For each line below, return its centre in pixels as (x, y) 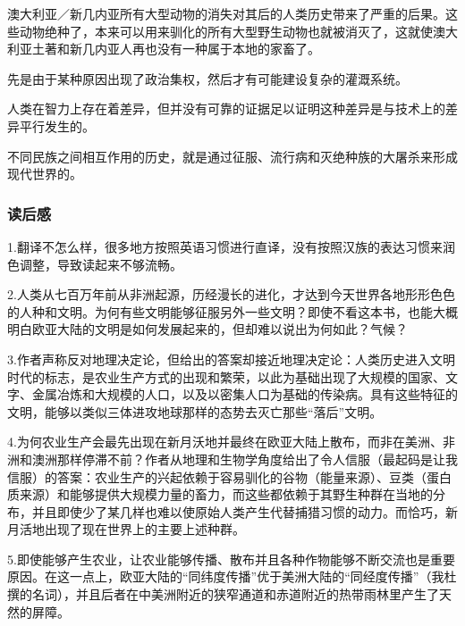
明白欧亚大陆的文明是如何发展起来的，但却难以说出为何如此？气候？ (207, 329)
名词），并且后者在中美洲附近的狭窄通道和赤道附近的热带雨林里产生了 (235, 594)
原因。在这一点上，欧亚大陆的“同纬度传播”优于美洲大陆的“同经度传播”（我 (226, 576)
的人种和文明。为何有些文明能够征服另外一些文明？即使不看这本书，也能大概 (232, 311)
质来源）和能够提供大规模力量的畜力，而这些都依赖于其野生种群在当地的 (220, 494)
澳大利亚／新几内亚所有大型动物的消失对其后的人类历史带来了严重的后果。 (226, 13)
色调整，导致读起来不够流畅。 (95, 264)
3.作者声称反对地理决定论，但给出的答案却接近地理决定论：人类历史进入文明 (231, 359)
